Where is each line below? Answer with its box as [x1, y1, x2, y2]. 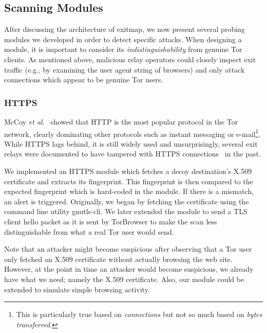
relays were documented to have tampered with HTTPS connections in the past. [4, 148, 261, 159]
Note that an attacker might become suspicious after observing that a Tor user [4, 243, 252, 254]
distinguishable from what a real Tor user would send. [4, 226, 174, 237]
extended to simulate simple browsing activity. [4, 284, 150, 294]
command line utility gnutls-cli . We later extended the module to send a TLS [4, 206, 247, 217]
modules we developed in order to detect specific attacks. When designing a [4, 33, 242, 44]
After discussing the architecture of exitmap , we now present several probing [4, 24, 245, 34]
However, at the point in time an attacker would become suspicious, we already [4, 264, 254, 274]
